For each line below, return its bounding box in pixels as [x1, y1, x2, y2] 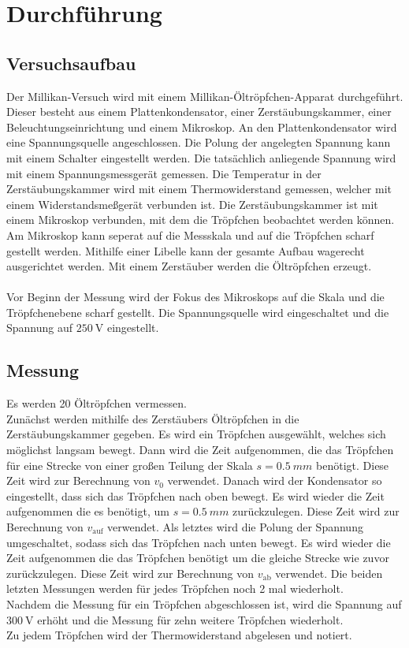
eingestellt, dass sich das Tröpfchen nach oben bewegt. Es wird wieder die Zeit [6, 487, 385, 504]
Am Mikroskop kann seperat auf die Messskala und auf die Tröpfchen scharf [6, 226, 374, 243]
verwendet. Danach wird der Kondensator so [167, 472, 382, 489]
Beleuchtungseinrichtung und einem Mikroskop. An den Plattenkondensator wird [6, 118, 397, 135]
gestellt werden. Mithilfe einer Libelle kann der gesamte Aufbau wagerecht [6, 242, 365, 259]
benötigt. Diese [316, 456, 389, 473]
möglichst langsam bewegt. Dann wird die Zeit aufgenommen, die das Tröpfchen [6, 441, 394, 458]
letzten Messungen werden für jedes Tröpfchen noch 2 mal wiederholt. [6, 580, 344, 597]
